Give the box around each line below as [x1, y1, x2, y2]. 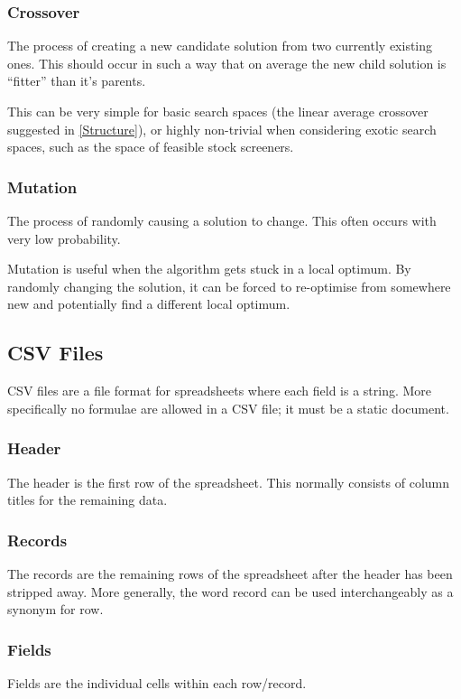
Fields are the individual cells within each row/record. [7, 673, 307, 692]
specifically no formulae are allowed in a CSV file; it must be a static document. [7, 398, 449, 417]
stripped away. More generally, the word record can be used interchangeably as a [7, 582, 454, 601]
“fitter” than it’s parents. [7, 71, 146, 90]
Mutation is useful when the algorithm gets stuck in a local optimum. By [7, 259, 411, 278]
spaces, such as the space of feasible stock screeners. [7, 137, 294, 156]
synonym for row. [7, 600, 104, 619]
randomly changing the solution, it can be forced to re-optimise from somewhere [7, 276, 451, 295]
